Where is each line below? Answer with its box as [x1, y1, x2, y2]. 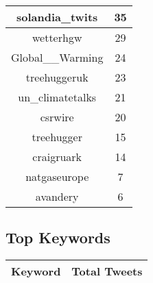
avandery [35, 188, 79, 204]
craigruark [32, 149, 82, 164]
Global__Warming [11, 49, 104, 65]
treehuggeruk [25, 69, 89, 85]
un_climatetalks [18, 89, 97, 105]
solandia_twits [16, 9, 98, 25]
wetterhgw [32, 29, 82, 45]
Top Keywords [5, 227, 110, 248]
